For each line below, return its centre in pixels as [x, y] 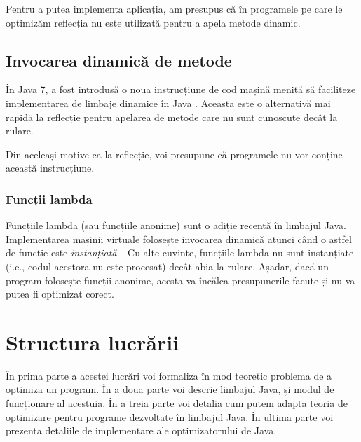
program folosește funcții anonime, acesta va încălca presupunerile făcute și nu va [180, 280]
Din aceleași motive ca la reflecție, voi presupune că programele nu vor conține [174, 154]
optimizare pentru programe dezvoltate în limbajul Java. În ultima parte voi [170, 416]
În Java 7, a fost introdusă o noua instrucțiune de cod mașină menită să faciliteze [181, 89]
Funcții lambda [49, 199]
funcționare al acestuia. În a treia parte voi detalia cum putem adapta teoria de [177, 403]
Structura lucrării [93, 341]
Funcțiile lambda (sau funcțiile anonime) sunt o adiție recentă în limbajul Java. [176, 225]
